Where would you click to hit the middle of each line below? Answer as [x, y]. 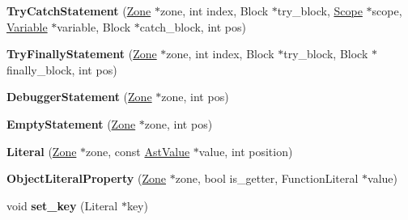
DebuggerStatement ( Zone [79, 97]
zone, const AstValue [138, 151]
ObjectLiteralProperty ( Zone [86, 178]
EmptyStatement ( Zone [71, 123]
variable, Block [94, 26]
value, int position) [246, 151]
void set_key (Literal [62, 205]
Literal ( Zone [42, 151]
